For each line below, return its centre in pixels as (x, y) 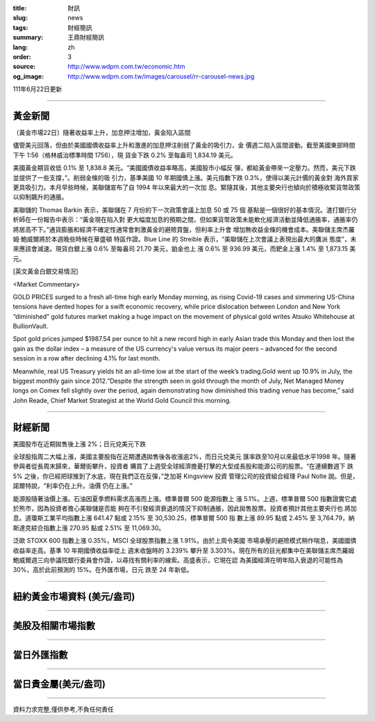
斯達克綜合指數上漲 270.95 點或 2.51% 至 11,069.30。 (89, 528)
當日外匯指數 (40, 655)
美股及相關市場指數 (54, 626)
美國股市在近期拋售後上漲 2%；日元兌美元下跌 (80, 444)
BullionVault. (31, 326)
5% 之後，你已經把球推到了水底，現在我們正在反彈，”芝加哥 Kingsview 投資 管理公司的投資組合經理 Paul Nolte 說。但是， (186, 476)
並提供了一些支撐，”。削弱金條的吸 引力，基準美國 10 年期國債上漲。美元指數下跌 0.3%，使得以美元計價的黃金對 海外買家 (186, 177)
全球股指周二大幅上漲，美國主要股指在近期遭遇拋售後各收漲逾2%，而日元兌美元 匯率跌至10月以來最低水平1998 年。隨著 (185, 457)
